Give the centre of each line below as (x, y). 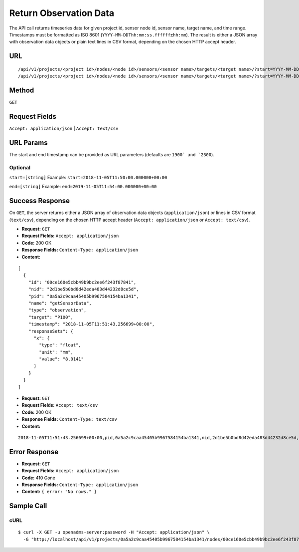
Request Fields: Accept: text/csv (60, 405)
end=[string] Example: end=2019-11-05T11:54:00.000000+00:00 (83, 187)
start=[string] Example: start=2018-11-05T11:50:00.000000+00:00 (88, 177)
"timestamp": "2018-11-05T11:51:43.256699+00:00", (91, 324)
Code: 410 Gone (39, 478)
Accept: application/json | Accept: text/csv (64, 128)
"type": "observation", (57, 310)
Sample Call (28, 506)
